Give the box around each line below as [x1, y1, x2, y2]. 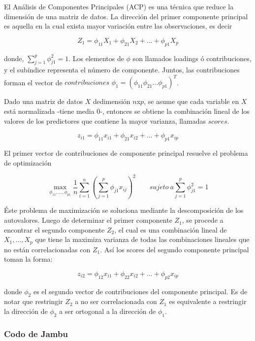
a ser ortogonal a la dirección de [59, 306, 156, 316]
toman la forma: [4, 254, 53, 264]
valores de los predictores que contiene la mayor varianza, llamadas [4, 115, 206, 126]
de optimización [4, 157, 52, 168]
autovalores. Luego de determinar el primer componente [4, 215, 172, 225]
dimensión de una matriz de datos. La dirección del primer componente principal [4, 11, 248, 21]
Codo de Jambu [4, 327, 68, 340]
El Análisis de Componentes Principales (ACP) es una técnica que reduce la [4, 1, 234, 11]
